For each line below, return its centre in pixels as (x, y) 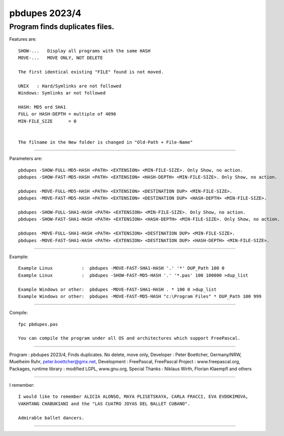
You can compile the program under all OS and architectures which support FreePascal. (129, 338)
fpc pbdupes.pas (38, 324)
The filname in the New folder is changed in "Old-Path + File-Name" (106, 142)
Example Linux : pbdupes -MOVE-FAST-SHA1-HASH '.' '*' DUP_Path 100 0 (121, 268)
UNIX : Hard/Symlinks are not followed (70, 86)
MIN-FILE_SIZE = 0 (47, 121)
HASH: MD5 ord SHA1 (42, 107)
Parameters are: (26, 159)
